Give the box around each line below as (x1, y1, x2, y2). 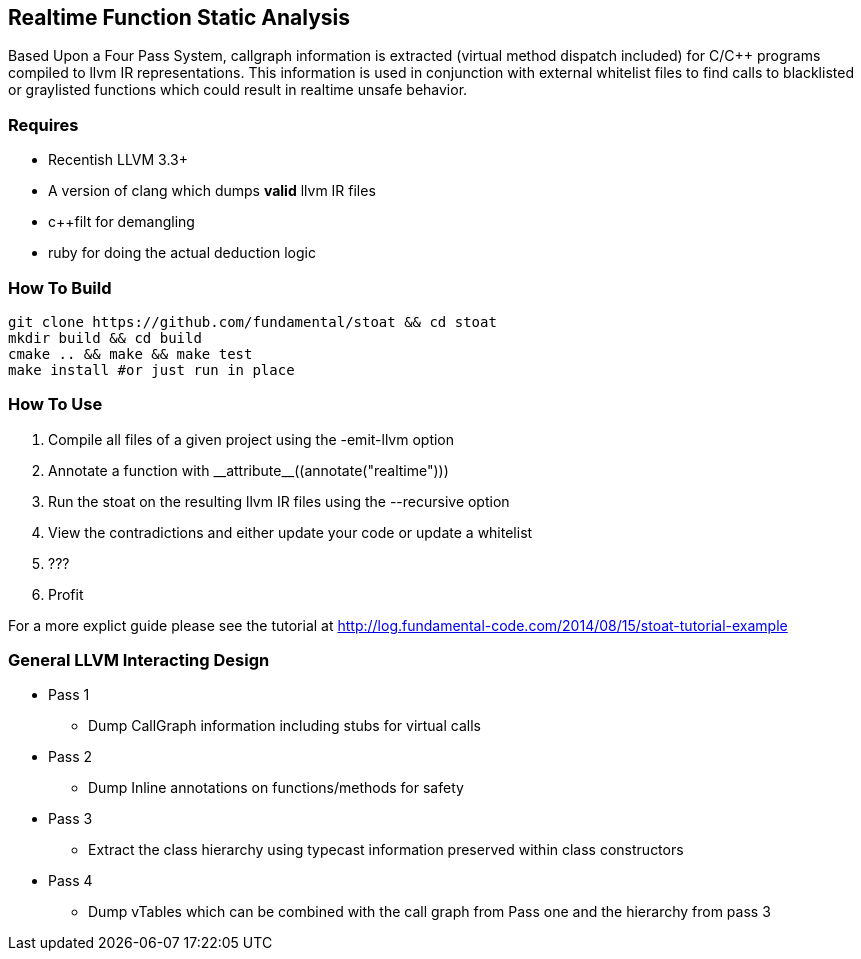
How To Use (8, 394, 103, 415)
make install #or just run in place (8, 361, 295, 378)
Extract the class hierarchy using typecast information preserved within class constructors (88, 841, 684, 859)
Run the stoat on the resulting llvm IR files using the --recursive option (48, 492, 510, 510)
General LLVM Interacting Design (8, 650, 270, 671)
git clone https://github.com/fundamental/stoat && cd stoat (8, 313, 497, 330)
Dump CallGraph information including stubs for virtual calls (88, 717, 481, 735)
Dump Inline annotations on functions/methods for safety (88, 779, 464, 797)
